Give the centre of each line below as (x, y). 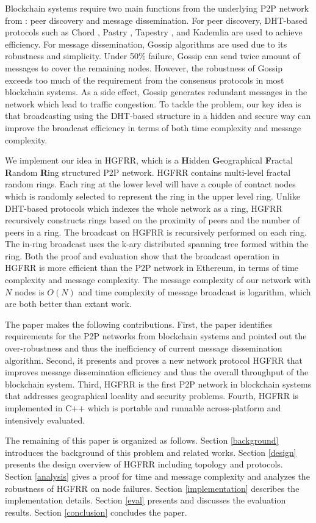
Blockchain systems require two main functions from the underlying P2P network (157, 8)
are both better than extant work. (68, 304)
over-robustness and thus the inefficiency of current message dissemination (144, 348)
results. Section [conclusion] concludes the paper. (96, 512)
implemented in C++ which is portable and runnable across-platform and (143, 408)
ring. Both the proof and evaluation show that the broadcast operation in (142, 255)
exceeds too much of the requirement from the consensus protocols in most (145, 80)
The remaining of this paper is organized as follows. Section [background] (142, 440)
